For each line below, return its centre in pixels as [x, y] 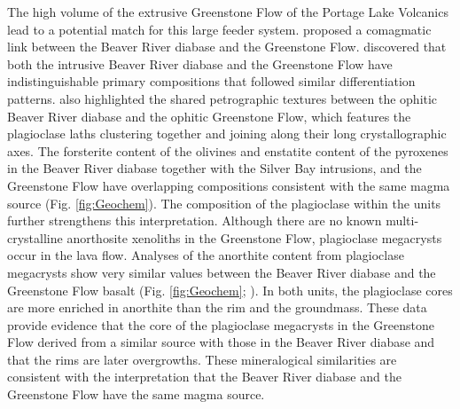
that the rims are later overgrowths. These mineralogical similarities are [202, 359]
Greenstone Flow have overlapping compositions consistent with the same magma [229, 185]
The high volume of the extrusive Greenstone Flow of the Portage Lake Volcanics [228, 12]
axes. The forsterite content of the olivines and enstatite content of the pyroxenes [228, 150]
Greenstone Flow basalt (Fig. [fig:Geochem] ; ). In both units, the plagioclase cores [230, 290]
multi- [402, 220]
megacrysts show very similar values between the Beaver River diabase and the [222, 272]
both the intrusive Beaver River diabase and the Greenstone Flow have [200, 63]
